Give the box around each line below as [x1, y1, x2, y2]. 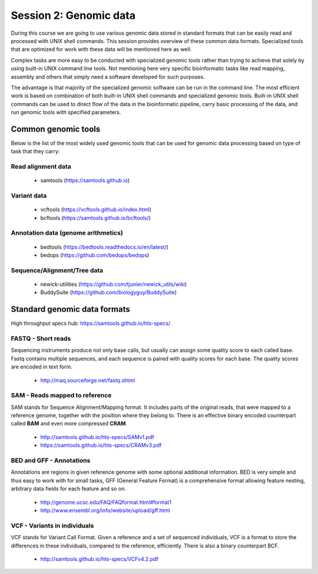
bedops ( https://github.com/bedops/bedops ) [40, 252, 150, 259]
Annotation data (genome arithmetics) [11, 229, 123, 237]
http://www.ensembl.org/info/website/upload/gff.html [40, 507, 170, 514]
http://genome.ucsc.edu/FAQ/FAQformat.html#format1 [40, 499, 172, 506]
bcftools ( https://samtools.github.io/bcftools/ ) [40, 214, 151, 221]
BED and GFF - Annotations [11, 457, 91, 465]
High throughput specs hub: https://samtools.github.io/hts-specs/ [11, 320, 171, 327]
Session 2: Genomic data [11, 9, 135, 22]
